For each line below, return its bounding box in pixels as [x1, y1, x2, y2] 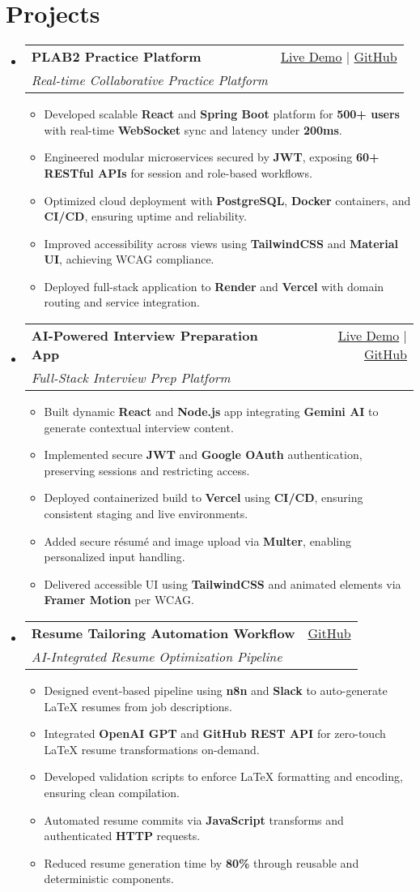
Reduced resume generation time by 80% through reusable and [44, 854, 359, 871]
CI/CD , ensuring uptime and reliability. [44, 208, 247, 225]
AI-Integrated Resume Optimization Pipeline [31, 647, 282, 666]
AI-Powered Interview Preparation [31, 326, 258, 345]
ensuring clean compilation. [44, 783, 180, 800]
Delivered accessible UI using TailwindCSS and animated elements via [44, 575, 401, 592]
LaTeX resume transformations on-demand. [44, 740, 260, 757]
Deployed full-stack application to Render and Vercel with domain [44, 277, 384, 294]
